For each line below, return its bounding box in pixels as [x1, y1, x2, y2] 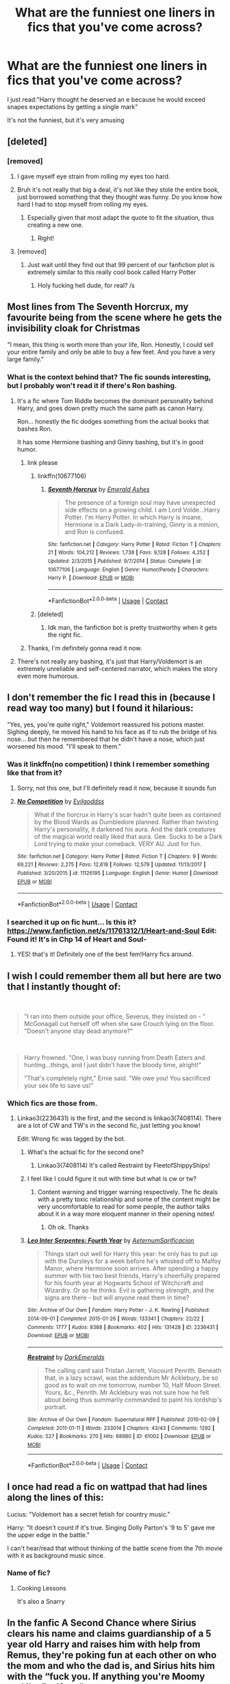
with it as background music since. [7, 1551, 105, 1560]
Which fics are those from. [7, 1099, 98, 1108]
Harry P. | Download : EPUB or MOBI [47, 575, 134, 582]
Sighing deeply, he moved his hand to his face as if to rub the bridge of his [7, 728, 217, 736]
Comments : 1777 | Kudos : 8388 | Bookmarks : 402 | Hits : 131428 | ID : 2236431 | [27, 1323, 219, 1330]
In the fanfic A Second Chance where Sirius [7, 1617, 196, 1629]
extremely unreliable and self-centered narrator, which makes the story [16, 664, 218, 672]
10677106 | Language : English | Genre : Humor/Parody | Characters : [47, 566, 209, 573]
